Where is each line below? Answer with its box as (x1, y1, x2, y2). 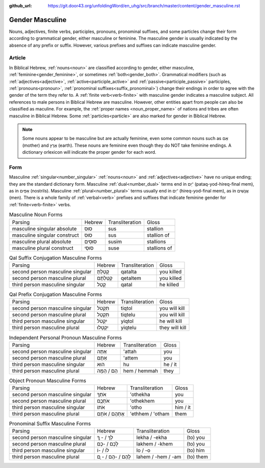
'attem (123, 354, 138, 361)
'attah (123, 348, 137, 355)
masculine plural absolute (12, 238, 71, 245)
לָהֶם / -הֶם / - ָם (97, 453, 131, 460)
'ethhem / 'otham (130, 411, 169, 417)
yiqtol (120, 318, 134, 325)
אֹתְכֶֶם (97, 398, 110, 405)
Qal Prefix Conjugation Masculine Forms (9, 291, 103, 298)
